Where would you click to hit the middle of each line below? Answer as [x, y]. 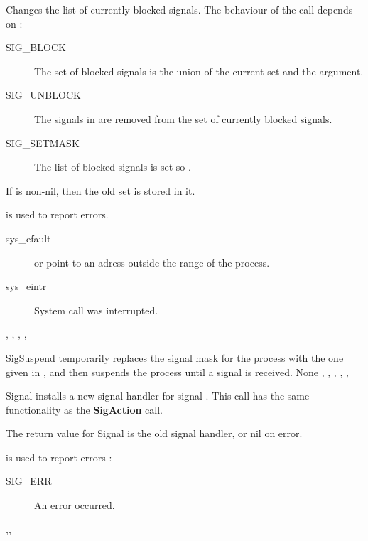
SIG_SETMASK [43, 143]
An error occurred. [75, 505]
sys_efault [28, 238]
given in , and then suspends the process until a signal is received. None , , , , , [177, 371]
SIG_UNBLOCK [43, 95]
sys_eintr [26, 286]
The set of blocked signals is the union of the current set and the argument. [199, 71]
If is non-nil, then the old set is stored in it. [101, 190]
